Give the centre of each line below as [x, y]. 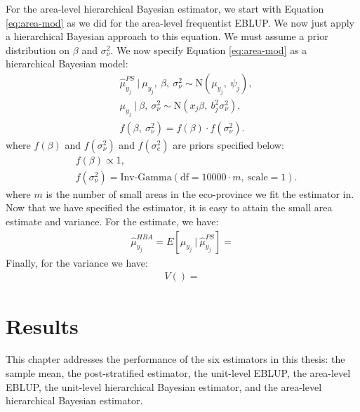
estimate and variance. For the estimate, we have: [112, 221]
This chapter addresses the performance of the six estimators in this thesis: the [175, 359]
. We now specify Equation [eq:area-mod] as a [209, 49]
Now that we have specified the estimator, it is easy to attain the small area [169, 207]
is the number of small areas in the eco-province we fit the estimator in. [200, 193]
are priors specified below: [228, 144]
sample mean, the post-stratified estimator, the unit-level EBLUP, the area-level [178, 373]
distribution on [38, 49]
